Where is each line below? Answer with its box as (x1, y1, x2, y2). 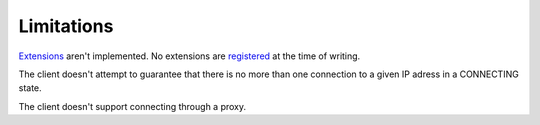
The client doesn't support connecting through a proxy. (18, 100, 247, 112)
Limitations (18, 15, 114, 37)
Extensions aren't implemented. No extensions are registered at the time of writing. (18, 50, 361, 62)
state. (18, 82, 42, 94)
